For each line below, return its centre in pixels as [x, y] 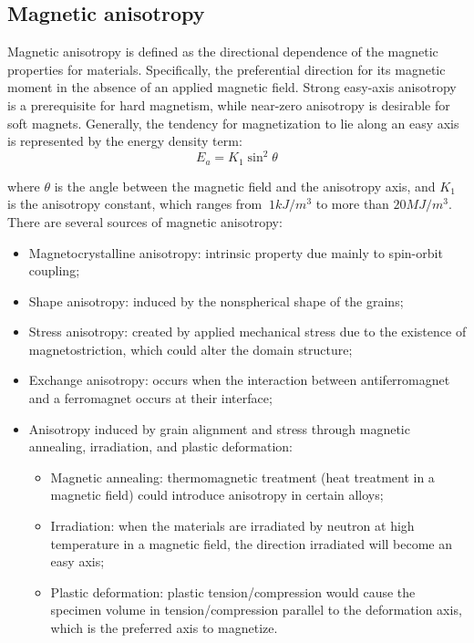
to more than [352, 204]
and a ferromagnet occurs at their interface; [150, 398]
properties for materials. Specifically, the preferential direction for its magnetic [227, 69]
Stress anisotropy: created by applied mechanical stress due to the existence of [247, 332]
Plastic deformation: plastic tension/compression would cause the [233, 591]
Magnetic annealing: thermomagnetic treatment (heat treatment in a [242, 477]
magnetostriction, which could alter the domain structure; [191, 349]
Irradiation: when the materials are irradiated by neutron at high [232, 526]
